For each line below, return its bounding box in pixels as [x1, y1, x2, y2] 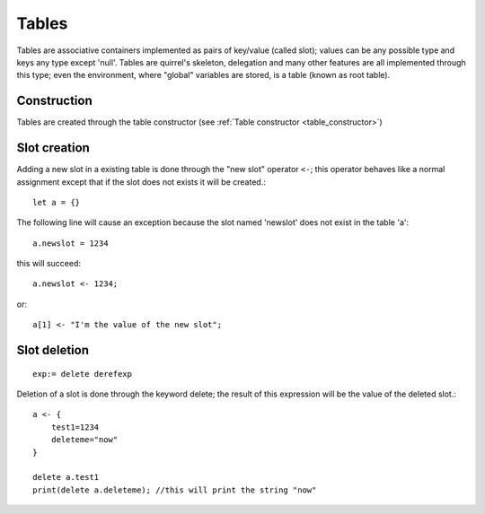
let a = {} [32, 197, 81, 207]
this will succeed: [16, 258, 81, 269]
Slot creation [16, 140, 90, 156]
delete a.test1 [32, 472, 100, 483]
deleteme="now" [50, 435, 119, 445]
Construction [16, 93, 93, 109]
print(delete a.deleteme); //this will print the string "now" [32, 484, 317, 495]
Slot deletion [16, 343, 90, 358]
